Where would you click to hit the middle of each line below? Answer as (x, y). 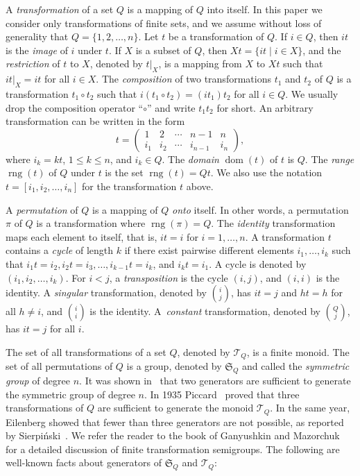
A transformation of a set (60, 9)
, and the (322, 50)
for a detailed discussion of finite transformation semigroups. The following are (173, 449)
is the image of (37, 50)
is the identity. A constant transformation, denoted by (205, 311)
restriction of (33, 63)
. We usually (312, 93)
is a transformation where (91, 223)
